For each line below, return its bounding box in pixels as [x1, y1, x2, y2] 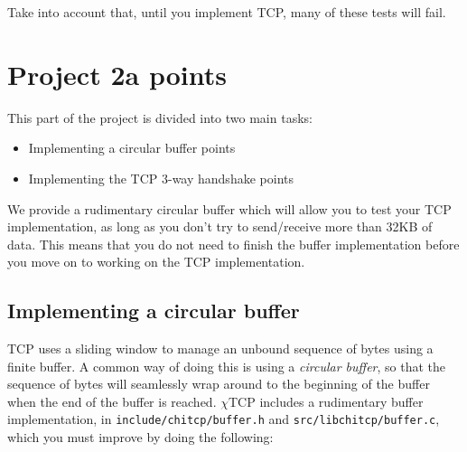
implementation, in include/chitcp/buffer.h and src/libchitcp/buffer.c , [7, 410, 440, 428]
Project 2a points [7, 55, 227, 92]
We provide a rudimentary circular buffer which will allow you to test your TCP [7, 199, 452, 218]
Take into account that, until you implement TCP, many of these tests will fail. [7, 3, 446, 21]
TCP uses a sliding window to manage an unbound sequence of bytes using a [7, 339, 434, 358]
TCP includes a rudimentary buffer [228, 391, 424, 410]
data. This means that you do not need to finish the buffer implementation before [7, 234, 460, 253]
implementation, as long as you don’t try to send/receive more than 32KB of [7, 217, 433, 236]
